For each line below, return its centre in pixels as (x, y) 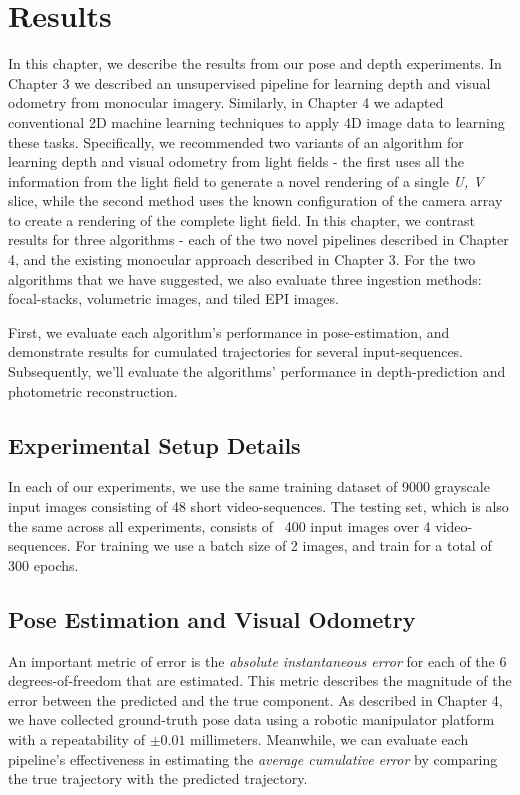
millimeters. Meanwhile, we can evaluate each (329, 738)
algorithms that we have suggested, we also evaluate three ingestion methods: (245, 278)
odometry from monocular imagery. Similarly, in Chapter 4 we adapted (226, 102)
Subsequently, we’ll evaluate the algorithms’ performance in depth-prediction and (257, 371)
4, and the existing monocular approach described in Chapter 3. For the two (242, 259)
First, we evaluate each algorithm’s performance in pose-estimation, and (229, 331)
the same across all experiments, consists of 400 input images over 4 (219, 525)
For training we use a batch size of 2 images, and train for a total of (283, 545)
